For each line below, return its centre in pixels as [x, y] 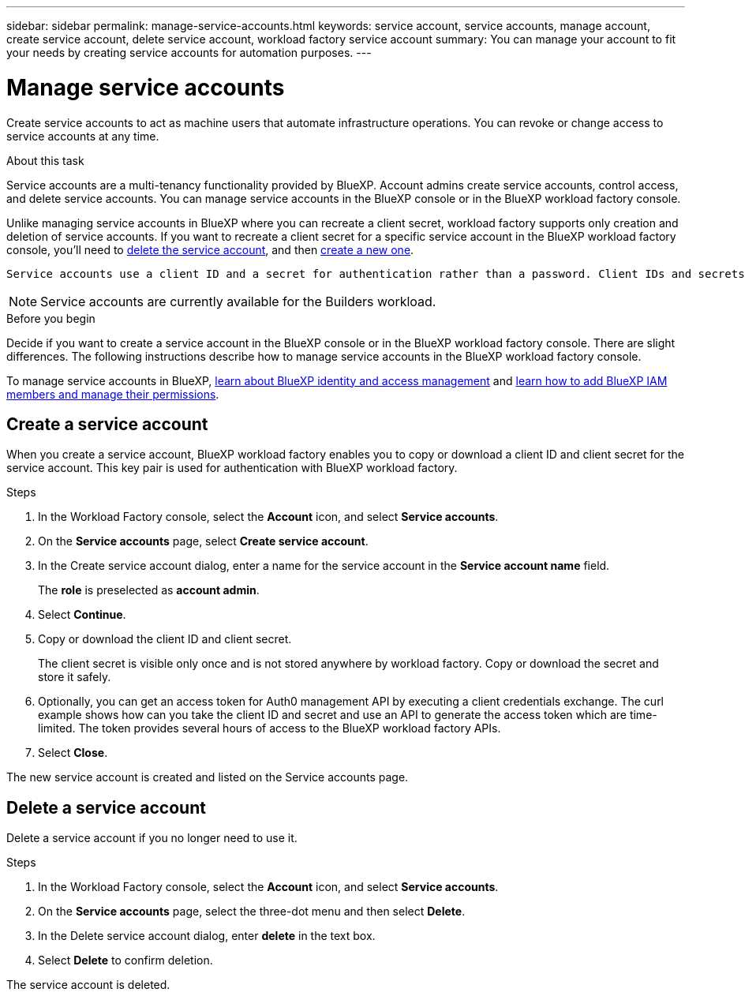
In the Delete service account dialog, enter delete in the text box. [207, 936]
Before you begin [51, 318]
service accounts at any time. [83, 136]
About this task [45, 160]
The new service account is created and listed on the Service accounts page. [208, 777]
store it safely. [75, 677]
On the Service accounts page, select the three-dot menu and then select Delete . [252, 912]
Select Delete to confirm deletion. [125, 960]
